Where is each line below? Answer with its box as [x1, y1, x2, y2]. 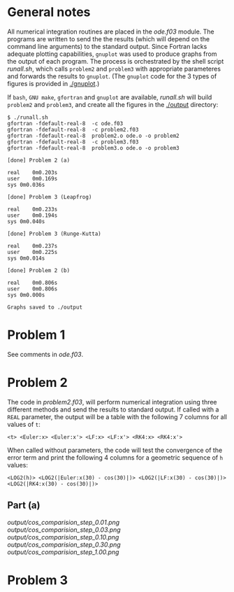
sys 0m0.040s [7, 218, 45, 225]
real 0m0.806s [7, 279, 58, 286]
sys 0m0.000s [7, 291, 45, 298]
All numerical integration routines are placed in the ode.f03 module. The [7, 27, 214, 36]
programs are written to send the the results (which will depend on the [7, 34, 210, 43]
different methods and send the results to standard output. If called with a [7, 405, 219, 414]
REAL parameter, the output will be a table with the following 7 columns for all [7, 412, 227, 421]
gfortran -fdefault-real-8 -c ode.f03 [7, 120, 124, 127]
